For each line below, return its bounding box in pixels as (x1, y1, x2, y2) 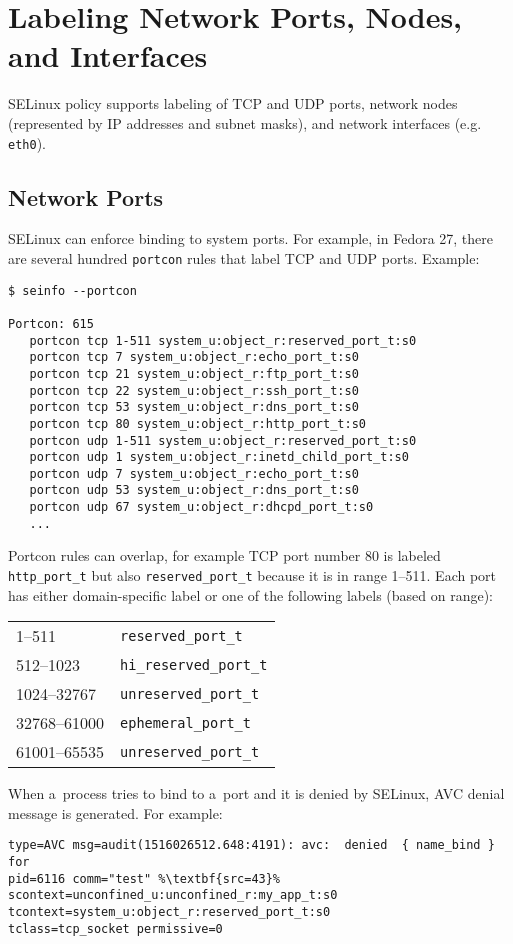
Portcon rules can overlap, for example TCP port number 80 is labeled (8, 545, 441, 566)
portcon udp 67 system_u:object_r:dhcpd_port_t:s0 (29, 500, 374, 515)
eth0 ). (8, 132, 46, 153)
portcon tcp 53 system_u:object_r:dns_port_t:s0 (29, 400, 359, 415)
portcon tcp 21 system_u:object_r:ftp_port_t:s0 (29, 366, 359, 381)
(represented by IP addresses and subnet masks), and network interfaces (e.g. (8, 112, 482, 133)
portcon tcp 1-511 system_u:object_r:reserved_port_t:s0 (29, 333, 417, 348)
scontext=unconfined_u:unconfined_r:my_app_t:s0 (8, 888, 338, 903)
